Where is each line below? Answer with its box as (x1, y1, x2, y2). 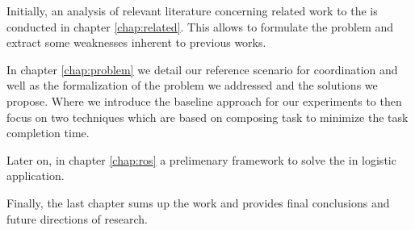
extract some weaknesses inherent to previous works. (6, 34, 266, 51)
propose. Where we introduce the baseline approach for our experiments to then (6, 92, 402, 109)
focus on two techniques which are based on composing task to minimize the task (6, 108, 409, 125)
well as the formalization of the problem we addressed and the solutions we (6, 77, 378, 94)
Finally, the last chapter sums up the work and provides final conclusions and (6, 194, 390, 211)
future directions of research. (6, 210, 148, 227)
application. (6, 167, 65, 184)
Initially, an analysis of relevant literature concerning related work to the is (6, 2, 378, 19)
